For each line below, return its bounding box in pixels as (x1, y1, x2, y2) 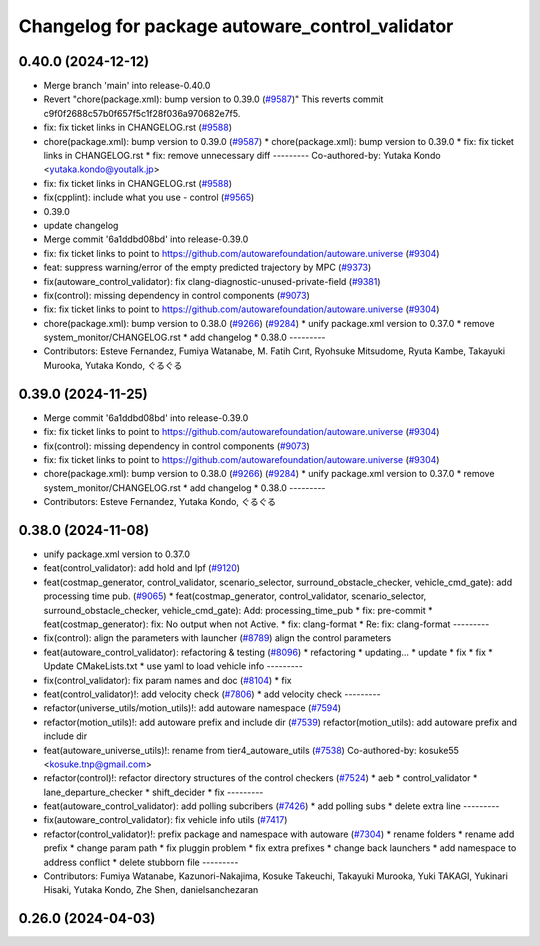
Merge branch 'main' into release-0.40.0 (43, 80, 211, 92)
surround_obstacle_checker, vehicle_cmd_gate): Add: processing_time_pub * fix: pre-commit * (43, 604, 433, 616)
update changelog (43, 219, 119, 231)
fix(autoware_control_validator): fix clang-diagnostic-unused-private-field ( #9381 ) (43, 275, 381, 287)
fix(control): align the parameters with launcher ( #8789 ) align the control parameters (43, 632, 392, 644)
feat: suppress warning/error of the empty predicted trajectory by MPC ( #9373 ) (43, 261, 372, 274)
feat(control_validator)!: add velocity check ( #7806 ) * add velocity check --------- (43, 688, 381, 700)
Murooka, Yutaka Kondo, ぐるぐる (43, 359, 183, 371)
